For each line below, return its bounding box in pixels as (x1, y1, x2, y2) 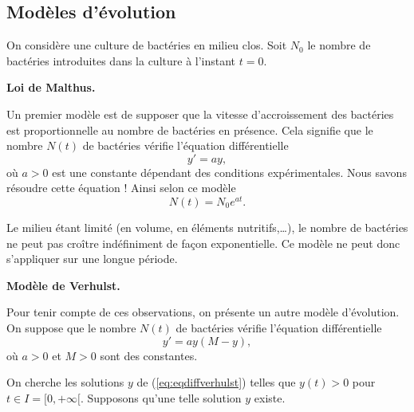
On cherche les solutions (6, 374, 124, 390)
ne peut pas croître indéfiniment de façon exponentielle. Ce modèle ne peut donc (6, 234, 400, 251)
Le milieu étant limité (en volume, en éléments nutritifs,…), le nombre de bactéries (6, 219, 408, 236)
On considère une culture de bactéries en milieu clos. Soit (6, 37, 287, 53)
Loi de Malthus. (6, 79, 96, 96)
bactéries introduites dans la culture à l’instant (6, 52, 236, 69)
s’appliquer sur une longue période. (6, 250, 178, 267)
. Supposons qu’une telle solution (80, 389, 242, 406)
